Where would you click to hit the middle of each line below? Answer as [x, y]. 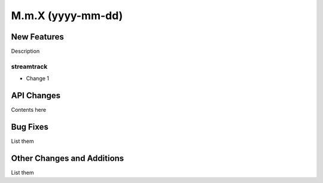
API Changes [36, 96]
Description [25, 51]
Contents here [29, 110]
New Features [37, 37]
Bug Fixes [30, 126]
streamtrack [29, 66]
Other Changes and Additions [68, 158]
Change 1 [38, 78]
